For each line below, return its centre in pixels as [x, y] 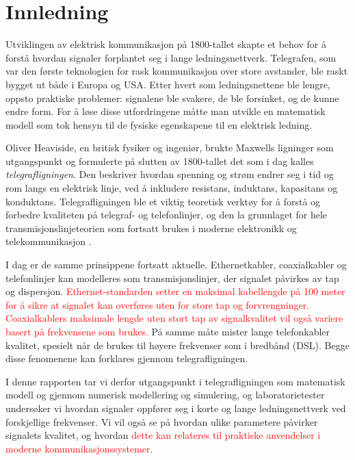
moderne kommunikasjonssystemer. [79, 448]
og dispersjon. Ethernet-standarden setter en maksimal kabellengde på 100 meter [175, 291]
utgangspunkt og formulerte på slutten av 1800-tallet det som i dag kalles [160, 161]
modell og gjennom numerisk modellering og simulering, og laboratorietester [165, 395]
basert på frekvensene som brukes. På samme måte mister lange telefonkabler [168, 331]
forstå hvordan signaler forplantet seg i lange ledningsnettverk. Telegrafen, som [171, 57]
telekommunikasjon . [49, 241]
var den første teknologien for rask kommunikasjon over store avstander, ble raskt [177, 71]
